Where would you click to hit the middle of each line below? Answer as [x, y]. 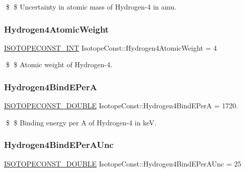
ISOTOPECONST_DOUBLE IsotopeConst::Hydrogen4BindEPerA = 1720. [121, 106]
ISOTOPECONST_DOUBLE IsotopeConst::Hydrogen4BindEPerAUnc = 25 [123, 163]
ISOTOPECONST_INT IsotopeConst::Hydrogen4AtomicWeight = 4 [110, 47]
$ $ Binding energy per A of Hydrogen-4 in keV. [81, 122]
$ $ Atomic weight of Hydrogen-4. [59, 64]
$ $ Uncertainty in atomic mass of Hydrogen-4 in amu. [91, 7]
